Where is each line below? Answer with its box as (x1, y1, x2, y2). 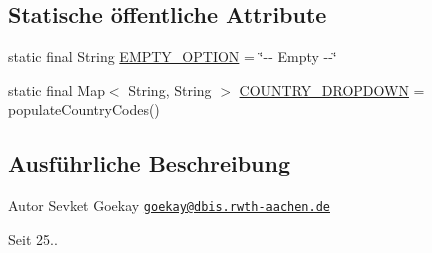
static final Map (8, 79, 105, 100)
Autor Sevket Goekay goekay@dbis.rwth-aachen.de (8, 195, 330, 216)
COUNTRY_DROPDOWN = (239, 79, 425, 100)
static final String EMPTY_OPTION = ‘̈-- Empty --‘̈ (8, 46, 337, 67)
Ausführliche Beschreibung (8, 148, 290, 179)
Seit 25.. (8, 228, 58, 249)
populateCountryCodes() (8, 99, 160, 120)
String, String (128, 79, 212, 100)
